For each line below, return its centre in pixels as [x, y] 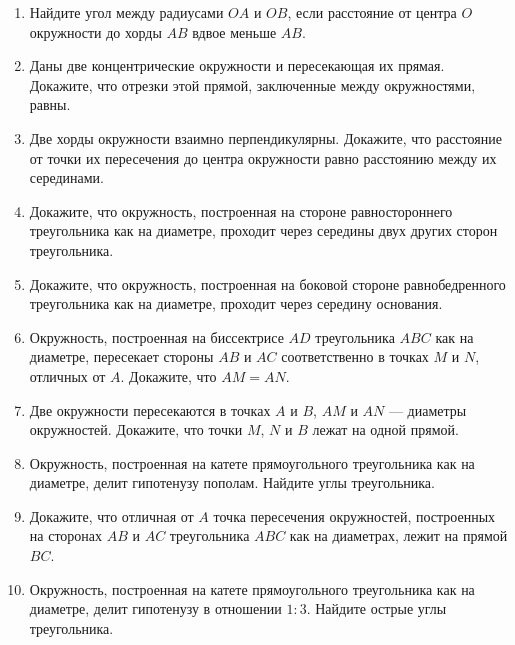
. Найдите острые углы [376, 608]
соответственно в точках [355, 356]
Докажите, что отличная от [111, 515]
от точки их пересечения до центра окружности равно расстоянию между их [263, 157]
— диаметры [427, 409]
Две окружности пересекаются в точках [150, 409]
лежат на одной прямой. [385, 429]
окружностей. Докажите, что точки [136, 429]
